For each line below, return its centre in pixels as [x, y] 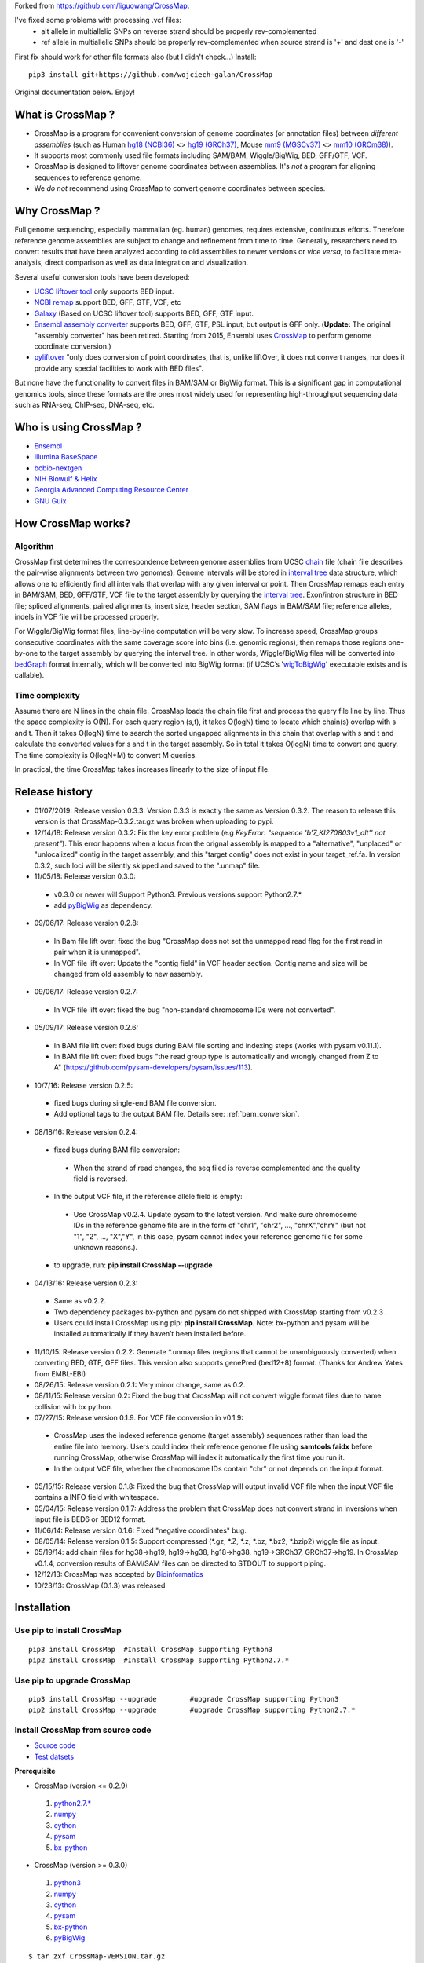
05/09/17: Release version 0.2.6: [86, 1028]
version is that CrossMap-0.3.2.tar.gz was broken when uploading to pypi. [154, 821]
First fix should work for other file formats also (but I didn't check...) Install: [135, 57]
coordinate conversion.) [73, 346]
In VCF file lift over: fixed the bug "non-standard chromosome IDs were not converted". [195, 1010]
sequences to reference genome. [88, 177]
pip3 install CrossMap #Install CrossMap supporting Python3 [151, 1649]
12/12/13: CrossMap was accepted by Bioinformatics [119, 1574]
